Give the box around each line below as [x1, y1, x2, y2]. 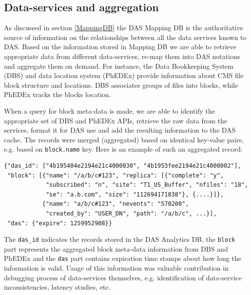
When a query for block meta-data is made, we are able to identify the [4, 105, 215, 116]
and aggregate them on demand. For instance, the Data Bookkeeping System [4, 60, 233, 71]
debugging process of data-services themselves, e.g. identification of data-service [4, 272, 242, 282]
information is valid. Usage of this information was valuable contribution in [4, 263, 229, 273]
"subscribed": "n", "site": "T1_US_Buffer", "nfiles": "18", [45, 181, 249, 189]
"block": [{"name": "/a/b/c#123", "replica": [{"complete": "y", [7, 172, 224, 179]
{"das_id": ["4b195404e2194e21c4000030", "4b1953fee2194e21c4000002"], [4, 162, 241, 169]
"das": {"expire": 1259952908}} [7, 219, 112, 227]
